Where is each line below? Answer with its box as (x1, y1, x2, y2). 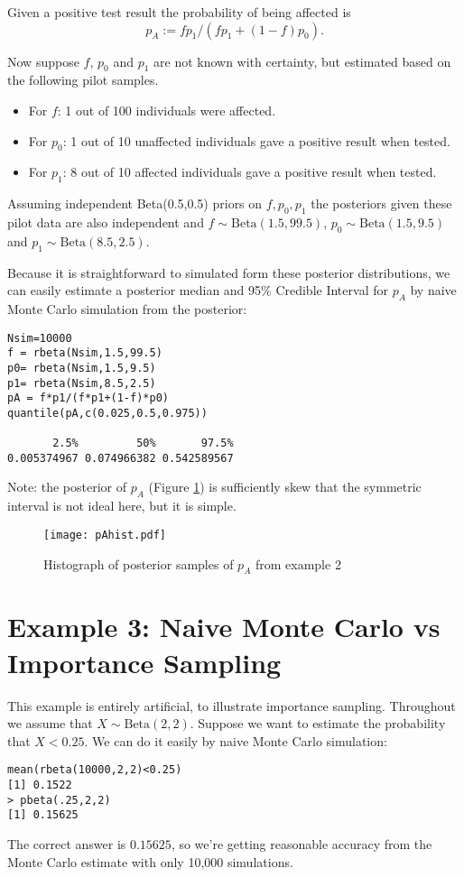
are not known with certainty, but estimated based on (153, 51, 451, 70)
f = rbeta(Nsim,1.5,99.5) (7, 346, 162, 360)
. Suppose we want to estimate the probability (190, 714, 446, 733)
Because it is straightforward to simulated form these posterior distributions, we (7, 263, 450, 282)
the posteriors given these (311, 194, 452, 213)
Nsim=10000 (7, 331, 72, 345)
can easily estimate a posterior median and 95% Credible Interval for (7, 281, 388, 300)
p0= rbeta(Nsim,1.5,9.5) (7, 361, 156, 374)
